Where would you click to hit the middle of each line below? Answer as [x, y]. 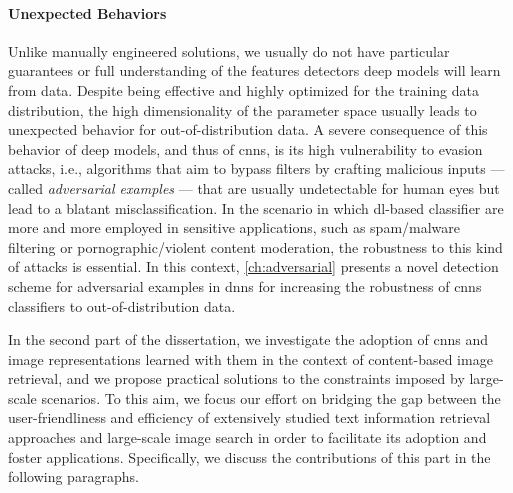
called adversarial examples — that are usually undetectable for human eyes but [254, 187]
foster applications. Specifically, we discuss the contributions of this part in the [249, 456]
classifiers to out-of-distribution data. [122, 305]
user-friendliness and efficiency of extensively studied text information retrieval [249, 417]
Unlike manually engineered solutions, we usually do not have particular [229, 50]
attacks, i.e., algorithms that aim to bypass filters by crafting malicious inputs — [256, 168]
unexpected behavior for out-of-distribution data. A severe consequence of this [248, 129]
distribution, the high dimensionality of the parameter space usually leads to [242, 109]
